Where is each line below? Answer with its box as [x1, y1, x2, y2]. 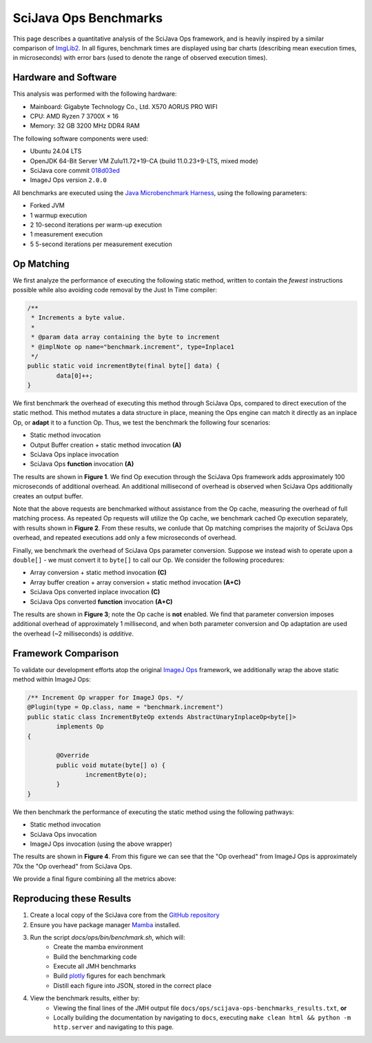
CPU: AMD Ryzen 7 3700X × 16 [30, 112, 119, 121]
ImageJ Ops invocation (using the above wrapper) [30, 840, 172, 848]
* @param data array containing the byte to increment [31, 333, 220, 341]
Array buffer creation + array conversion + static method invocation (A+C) [30, 578, 241, 586]
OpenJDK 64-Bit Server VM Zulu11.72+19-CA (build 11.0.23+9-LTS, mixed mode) [30, 156, 258, 165]
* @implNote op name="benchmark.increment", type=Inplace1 [31, 343, 235, 351]
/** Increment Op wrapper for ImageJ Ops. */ [27, 693, 184, 701]
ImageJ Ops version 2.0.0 [30, 176, 107, 184]
